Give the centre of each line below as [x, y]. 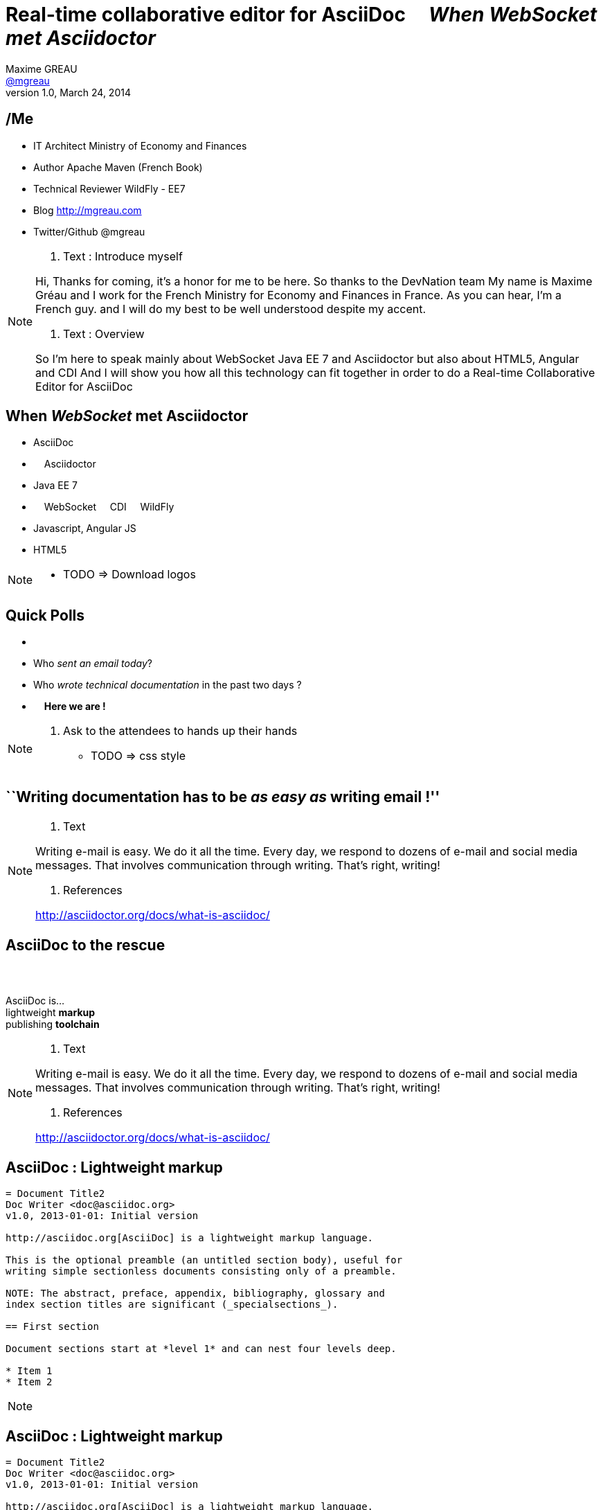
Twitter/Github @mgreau [89, 231]
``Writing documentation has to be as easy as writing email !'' [223, 797]
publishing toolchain [53, 1024]
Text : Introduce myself [123, 256]
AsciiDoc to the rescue [85, 945]
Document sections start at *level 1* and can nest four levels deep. [201, 1349]
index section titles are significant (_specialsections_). [172, 1305]
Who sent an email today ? [93, 664]
